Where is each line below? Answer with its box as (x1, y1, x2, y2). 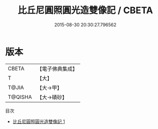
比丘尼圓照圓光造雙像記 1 (12, 118, 65, 124)
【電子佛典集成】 (37, 65, 78, 72)
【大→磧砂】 (37, 94, 68, 101)
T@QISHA (8, 93, 32, 100)
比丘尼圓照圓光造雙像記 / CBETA (17, 5, 153, 16)
